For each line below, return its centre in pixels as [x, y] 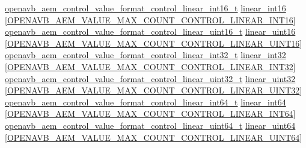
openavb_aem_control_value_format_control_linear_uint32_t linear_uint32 [150, 78]
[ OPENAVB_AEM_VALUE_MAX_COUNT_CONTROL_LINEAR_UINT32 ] [154, 90]
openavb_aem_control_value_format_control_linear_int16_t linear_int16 [145, 8]
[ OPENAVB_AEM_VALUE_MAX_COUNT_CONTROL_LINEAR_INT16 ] [150, 19]
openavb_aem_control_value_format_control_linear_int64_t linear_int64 [145, 102]
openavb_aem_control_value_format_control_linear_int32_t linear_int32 [145, 55]
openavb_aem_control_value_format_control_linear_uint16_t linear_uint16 [150, 31]
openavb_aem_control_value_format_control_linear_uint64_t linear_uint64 [150, 125]
